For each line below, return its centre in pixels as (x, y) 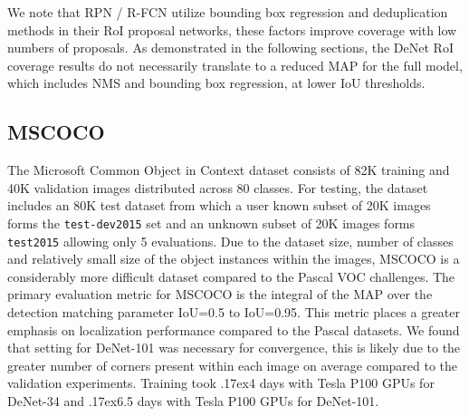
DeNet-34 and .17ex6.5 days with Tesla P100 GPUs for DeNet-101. (193, 401)
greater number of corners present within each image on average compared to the (233, 365)
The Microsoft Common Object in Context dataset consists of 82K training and (229, 170)
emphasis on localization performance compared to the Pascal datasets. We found (234, 329)
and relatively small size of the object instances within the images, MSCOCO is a (234, 259)
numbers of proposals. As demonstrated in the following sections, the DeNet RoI (230, 48)
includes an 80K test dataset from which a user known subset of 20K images (219, 205)
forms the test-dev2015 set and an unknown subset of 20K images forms (211, 223)
